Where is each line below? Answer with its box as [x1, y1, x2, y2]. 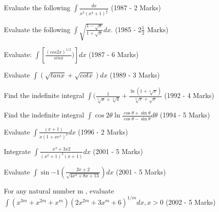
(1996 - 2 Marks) [78, 126, 128, 136]
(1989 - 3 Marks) [110, 70, 160, 80]
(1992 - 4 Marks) [164, 90, 214, 100]
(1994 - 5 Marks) [160, 110, 210, 120]
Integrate [4, 146, 31, 156]
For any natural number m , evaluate [4, 185, 114, 195]
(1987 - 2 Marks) [111, 2, 161, 12]
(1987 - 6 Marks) [88, 49, 139, 59]
